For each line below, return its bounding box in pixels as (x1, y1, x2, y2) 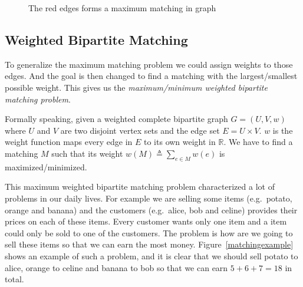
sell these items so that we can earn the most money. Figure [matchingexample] (5, 238, 294, 250)
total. (5, 273, 24, 285)
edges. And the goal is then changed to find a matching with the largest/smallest (5, 70, 298, 82)
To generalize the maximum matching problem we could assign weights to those (5, 58, 293, 70)
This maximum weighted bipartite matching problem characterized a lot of (5, 180, 275, 193)
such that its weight (51, 147, 123, 159)
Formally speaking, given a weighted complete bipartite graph (5, 113, 228, 125)
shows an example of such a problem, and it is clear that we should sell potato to (5, 249, 298, 262)
